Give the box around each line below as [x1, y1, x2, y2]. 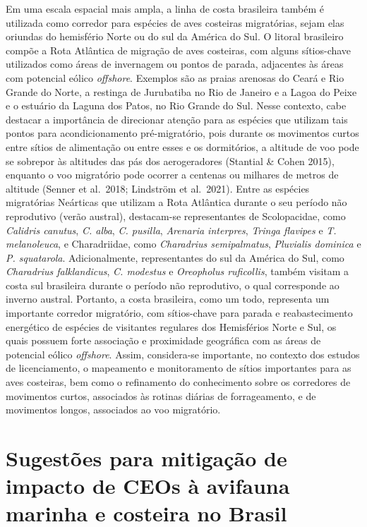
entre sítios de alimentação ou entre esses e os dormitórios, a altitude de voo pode [6, 139, 359, 154]
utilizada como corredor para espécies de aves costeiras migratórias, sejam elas [6, 15, 344, 30]
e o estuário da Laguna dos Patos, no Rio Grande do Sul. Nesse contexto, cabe [6, 98, 347, 113]
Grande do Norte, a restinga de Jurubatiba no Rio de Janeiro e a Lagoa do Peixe [6, 84, 357, 99]
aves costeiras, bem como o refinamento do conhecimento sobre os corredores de [6, 375, 351, 389]
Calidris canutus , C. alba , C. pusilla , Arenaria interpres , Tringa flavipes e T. [6, 222, 337, 237]
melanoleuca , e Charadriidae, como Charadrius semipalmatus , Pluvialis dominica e [6, 236, 361, 251]
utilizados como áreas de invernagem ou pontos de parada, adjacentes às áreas [6, 56, 344, 71]
